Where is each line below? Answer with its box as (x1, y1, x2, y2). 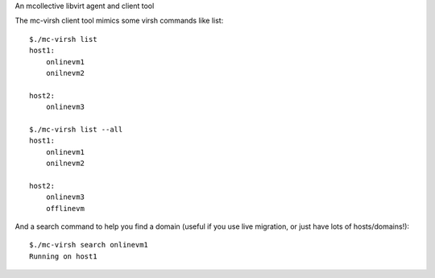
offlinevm (45, 204, 85, 213)
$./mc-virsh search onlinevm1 (29, 240, 149, 250)
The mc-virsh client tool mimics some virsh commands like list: (14, 16, 224, 26)
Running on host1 (29, 251, 97, 261)
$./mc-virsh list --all (29, 125, 123, 134)
